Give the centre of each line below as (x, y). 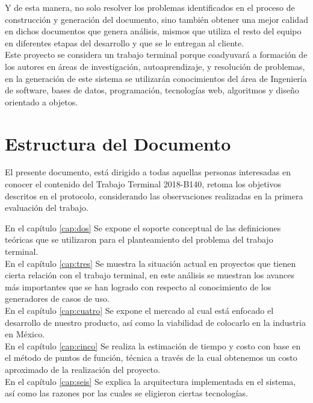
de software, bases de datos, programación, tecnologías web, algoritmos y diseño (152, 90)
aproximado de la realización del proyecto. (82, 369)
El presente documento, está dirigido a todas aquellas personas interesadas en (148, 172)
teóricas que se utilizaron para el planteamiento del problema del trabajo (139, 239)
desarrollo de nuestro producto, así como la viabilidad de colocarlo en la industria (155, 322)
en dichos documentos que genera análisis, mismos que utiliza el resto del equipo (153, 31)
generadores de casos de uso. (57, 298)
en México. (25, 334)
